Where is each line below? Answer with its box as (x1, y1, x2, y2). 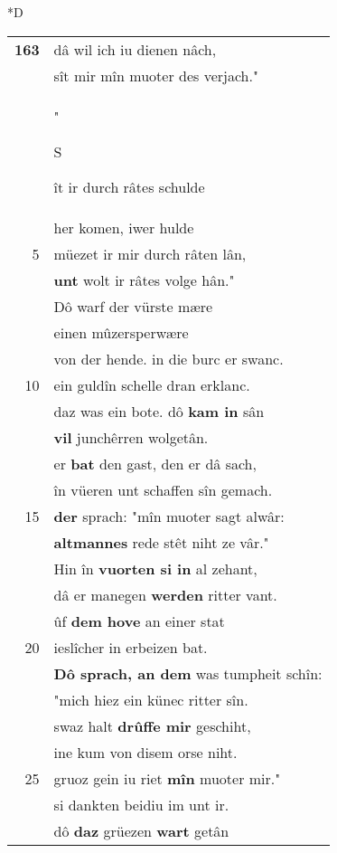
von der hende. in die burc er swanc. (53, 347, 284, 369)
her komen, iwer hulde (53, 216, 194, 238)
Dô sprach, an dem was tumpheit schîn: (53, 662, 323, 684)
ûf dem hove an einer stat (53, 610, 225, 631)
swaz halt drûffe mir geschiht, (53, 715, 251, 736)
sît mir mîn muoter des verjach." (53, 64, 258, 86)
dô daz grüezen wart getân (53, 820, 229, 841)
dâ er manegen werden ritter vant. (53, 583, 277, 605)
